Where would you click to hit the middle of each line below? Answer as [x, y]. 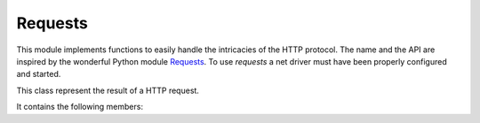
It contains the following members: [80, 107]
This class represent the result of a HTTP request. [108, 90]
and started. [39, 74]
